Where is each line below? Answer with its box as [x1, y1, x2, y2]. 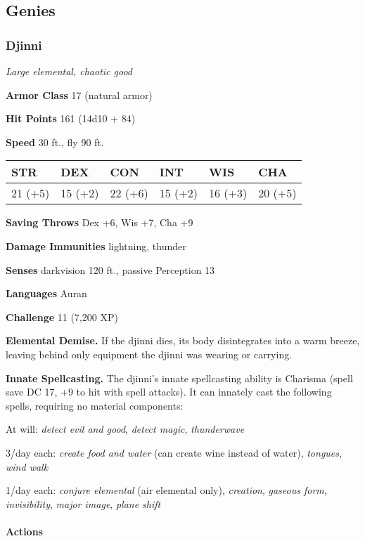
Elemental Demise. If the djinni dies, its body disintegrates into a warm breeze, [6, 333, 360, 348]
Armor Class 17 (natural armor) [6, 87, 153, 102]
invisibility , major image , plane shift [6, 496, 161, 511]
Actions [6, 523, 43, 538]
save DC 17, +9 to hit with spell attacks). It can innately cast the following [6, 384, 332, 399]
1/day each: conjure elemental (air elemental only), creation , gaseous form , [6, 483, 327, 497]
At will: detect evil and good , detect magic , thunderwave [6, 422, 245, 436]
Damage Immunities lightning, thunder [6, 238, 186, 253]
